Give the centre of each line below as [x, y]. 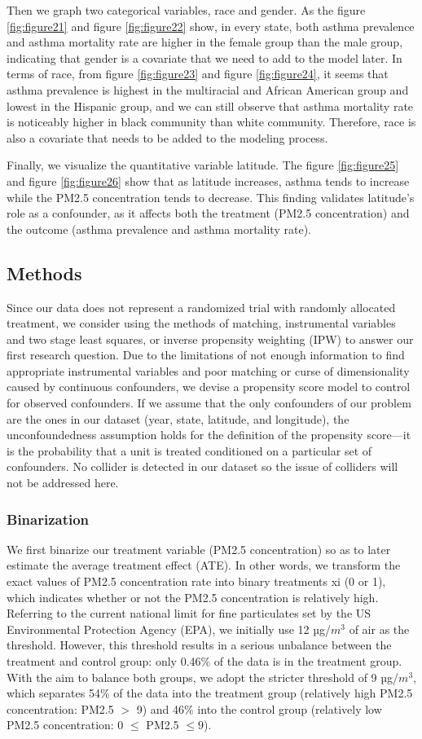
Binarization [48, 519]
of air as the [379, 629]
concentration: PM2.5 [60, 708]
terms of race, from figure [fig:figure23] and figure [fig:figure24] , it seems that [198, 74]
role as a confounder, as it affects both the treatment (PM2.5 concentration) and [208, 213]
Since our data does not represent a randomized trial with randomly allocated [201, 307]
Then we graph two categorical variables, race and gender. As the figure [186, 10]
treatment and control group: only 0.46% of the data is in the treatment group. [204, 661]
